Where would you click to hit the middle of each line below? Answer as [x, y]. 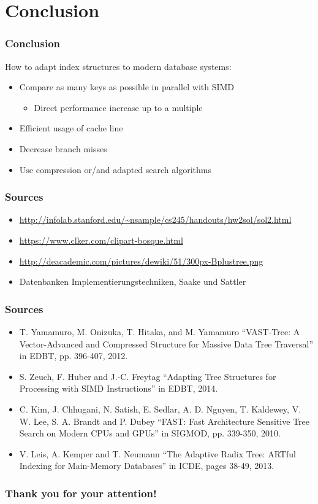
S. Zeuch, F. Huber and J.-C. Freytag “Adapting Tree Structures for [148, 376]
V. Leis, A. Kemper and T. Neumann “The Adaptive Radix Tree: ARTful [157, 453]
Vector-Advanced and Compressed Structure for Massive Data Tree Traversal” [166, 343]
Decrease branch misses [63, 148]
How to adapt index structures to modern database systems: [118, 66]
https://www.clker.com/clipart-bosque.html [101, 240]
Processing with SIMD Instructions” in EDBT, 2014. [119, 388]
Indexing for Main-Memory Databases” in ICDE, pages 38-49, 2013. [147, 466]
